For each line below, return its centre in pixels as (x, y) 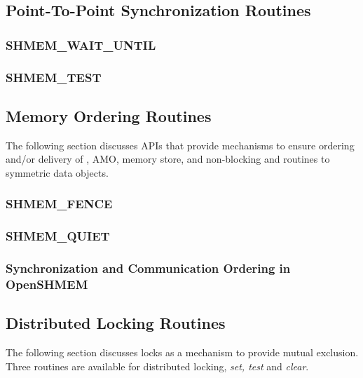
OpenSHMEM (47, 284)
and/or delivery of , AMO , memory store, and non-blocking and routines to (168, 159)
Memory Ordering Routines (109, 115)
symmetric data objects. (57, 172)
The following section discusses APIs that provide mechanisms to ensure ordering (180, 145)
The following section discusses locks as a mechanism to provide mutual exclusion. (182, 352)
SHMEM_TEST (54, 77)
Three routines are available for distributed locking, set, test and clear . (157, 366)
